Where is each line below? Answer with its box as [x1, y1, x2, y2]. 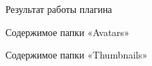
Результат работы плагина [5, 2, 112, 16]
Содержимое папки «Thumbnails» [5, 48, 148, 62]
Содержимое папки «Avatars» [5, 24, 130, 39]
